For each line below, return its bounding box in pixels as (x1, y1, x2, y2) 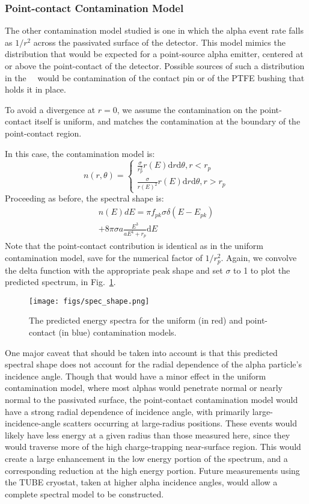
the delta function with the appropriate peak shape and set (5, 263, 223, 276)
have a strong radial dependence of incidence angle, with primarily (5, 405, 250, 417)
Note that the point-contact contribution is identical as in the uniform (5, 239, 263, 252)
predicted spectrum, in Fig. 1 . (5, 275, 116, 288)
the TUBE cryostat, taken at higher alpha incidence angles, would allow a (5, 476, 278, 488)
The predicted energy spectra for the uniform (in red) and (29, 314, 243, 327)
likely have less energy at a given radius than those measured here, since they (5, 428, 290, 441)
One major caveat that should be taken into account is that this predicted (5, 346, 278, 358)
